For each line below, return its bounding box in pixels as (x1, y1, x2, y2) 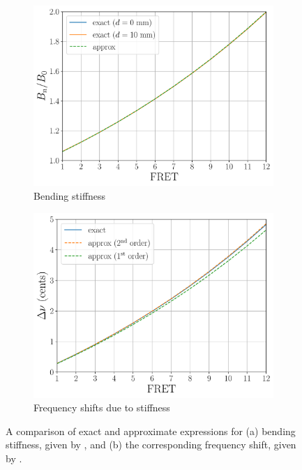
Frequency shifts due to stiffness (33, 400, 170, 415)
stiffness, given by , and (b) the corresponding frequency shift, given (6, 437, 296, 452)
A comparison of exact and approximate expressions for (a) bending (6, 423, 296, 438)
